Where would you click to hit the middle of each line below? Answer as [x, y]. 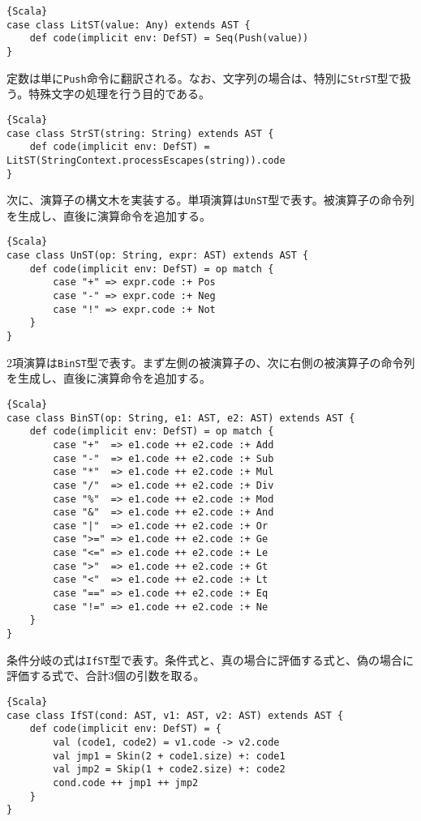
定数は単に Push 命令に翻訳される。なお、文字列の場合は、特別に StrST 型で [203, 77]
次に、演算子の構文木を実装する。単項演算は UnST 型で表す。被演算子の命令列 [210, 200]
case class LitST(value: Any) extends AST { [129, 25]
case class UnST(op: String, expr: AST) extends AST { [158, 256]
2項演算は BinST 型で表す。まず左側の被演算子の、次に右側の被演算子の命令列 [211, 362]
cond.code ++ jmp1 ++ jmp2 [126, 783]
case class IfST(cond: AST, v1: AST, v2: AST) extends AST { [175, 715]
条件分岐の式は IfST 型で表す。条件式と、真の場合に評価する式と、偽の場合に [210, 659]
